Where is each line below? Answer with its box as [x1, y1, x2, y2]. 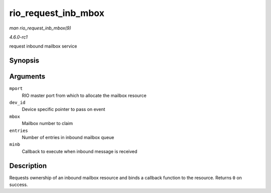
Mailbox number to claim [22, 120, 73, 126]
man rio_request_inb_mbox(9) [9, 25, 71, 31]
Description [9, 161, 47, 170]
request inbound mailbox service [9, 43, 77, 49]
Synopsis [9, 56, 40, 65]
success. [9, 181, 28, 187]
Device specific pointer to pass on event [22, 106, 105, 112]
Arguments [9, 72, 46, 81]
